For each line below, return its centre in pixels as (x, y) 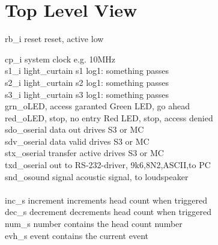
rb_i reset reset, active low (54, 39)
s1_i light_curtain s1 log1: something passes (87, 71)
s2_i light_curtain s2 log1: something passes (87, 82)
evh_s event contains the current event (77, 235)
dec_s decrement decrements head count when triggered (108, 212)
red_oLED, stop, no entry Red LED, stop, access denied (109, 117)
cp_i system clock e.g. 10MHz (60, 59)
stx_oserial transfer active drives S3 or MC (84, 153)
